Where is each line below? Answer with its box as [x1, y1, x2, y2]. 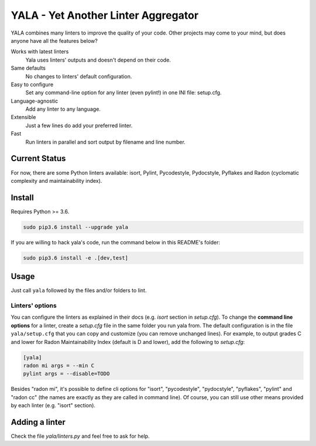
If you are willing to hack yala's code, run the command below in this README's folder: [11, 239, 221, 246]
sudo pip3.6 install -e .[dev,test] [23, 254, 129, 261]
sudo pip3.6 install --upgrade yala [23, 223, 129, 230]
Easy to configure [11, 81, 54, 88]
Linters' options [11, 302, 57, 310]
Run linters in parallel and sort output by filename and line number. [25, 138, 186, 145]
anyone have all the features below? [11, 37, 98, 44]
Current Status [11, 154, 66, 164]
